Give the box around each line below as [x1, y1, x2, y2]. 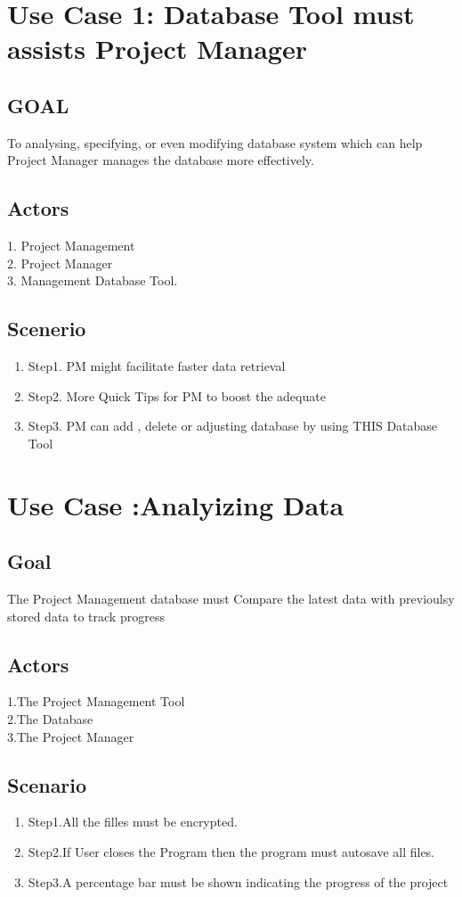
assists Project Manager [7, 30, 307, 67]
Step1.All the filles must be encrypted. [28, 812, 238, 831]
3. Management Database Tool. [7, 271, 178, 290]
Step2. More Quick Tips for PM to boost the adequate [28, 386, 326, 405]
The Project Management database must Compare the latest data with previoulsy [7, 589, 455, 608]
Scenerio [7, 315, 86, 342]
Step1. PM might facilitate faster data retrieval [28, 357, 286, 375]
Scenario [7, 770, 87, 798]
